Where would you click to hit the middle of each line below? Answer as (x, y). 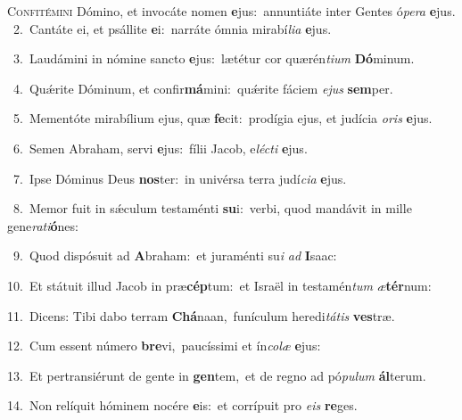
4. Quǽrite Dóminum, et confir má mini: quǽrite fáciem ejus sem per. (203, 88)
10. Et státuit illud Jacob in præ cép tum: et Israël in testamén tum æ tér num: (219, 285)
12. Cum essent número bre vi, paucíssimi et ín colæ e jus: (164, 346)
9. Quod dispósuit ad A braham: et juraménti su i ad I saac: (175, 255)
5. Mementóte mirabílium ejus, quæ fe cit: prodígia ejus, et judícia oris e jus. (223, 118)
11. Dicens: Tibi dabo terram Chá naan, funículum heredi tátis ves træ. (201, 315)
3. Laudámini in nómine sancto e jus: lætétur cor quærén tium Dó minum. (214, 58)
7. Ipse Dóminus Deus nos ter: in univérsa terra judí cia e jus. (180, 178)
